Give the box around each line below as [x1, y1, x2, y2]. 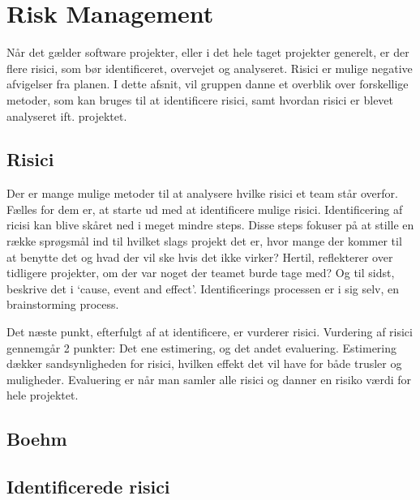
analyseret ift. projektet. [6, 107, 127, 124]
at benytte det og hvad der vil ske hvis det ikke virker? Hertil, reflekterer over [6, 248, 393, 265]
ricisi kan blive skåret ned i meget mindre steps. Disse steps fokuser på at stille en [6, 216, 414, 233]
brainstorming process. [6, 296, 119, 313]
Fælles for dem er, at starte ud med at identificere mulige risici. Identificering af [6, 200, 403, 217]
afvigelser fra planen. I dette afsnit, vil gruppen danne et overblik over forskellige [6, 75, 409, 92]
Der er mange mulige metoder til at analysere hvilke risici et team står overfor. [6, 185, 398, 202]
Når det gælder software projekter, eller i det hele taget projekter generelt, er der [6, 44, 409, 61]
